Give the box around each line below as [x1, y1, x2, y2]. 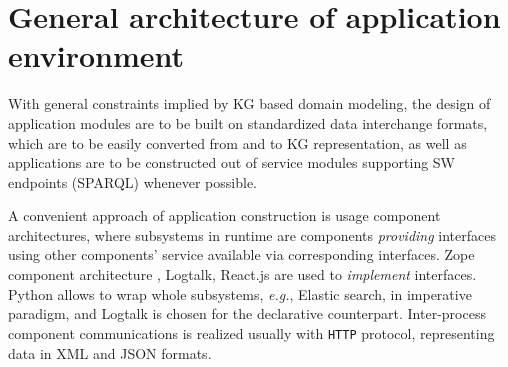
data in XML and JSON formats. [8, 342, 212, 363]
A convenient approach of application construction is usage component [8, 205, 441, 226]
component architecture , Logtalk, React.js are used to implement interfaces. [8, 264, 477, 285]
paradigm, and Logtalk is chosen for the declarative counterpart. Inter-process [8, 303, 486, 324]
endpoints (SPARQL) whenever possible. [8, 171, 257, 192]
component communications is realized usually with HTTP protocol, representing [8, 322, 495, 343]
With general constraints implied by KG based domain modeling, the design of [8, 93, 491, 114]
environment [8, 35, 185, 76]
